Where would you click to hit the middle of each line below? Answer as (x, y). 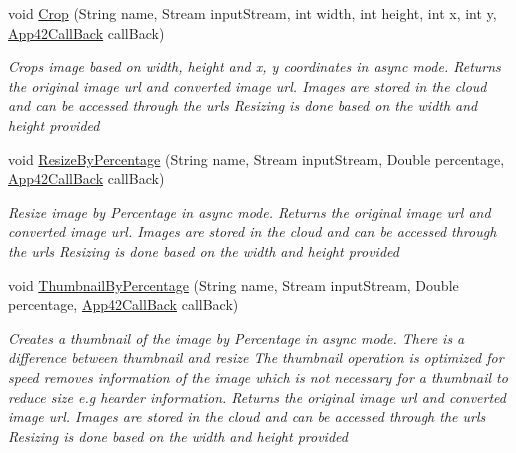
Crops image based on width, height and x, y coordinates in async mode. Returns (254, 66)
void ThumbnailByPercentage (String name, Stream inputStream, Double (233, 284)
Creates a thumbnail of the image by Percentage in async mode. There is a (236, 337)
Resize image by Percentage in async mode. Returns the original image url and (249, 211)
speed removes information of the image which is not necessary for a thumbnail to (258, 376)
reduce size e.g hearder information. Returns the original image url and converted (257, 396)
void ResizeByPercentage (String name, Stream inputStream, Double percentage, (256, 158)
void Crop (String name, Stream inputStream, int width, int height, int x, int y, (252, 13)
